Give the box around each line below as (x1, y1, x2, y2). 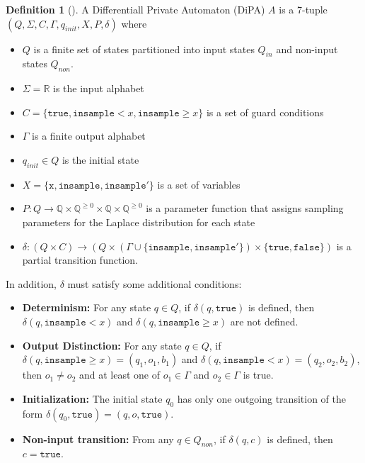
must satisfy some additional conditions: (67, 276, 242, 291)
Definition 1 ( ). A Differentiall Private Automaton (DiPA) (6, 2, 265, 16)
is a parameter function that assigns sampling (146, 201, 344, 216)
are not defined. (230, 313, 299, 328)
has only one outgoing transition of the (177, 391, 346, 406)
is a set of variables (157, 177, 241, 191)
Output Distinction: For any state (22, 338, 182, 352)
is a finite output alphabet (32, 128, 146, 143)
